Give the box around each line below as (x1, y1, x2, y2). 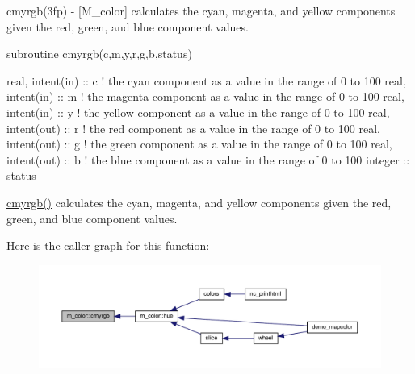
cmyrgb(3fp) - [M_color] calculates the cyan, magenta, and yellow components (6, 2, 396, 19)
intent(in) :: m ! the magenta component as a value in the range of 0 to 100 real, (6, 88, 405, 105)
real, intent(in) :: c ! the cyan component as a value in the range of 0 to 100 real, (6, 72, 406, 89)
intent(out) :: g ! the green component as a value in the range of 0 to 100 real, (6, 135, 392, 152)
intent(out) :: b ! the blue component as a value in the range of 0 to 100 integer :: (6, 151, 410, 168)
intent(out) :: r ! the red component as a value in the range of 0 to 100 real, (6, 119, 380, 136)
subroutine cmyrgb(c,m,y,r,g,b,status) (6, 45, 192, 62)
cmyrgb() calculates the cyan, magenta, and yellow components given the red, (6, 193, 392, 210)
